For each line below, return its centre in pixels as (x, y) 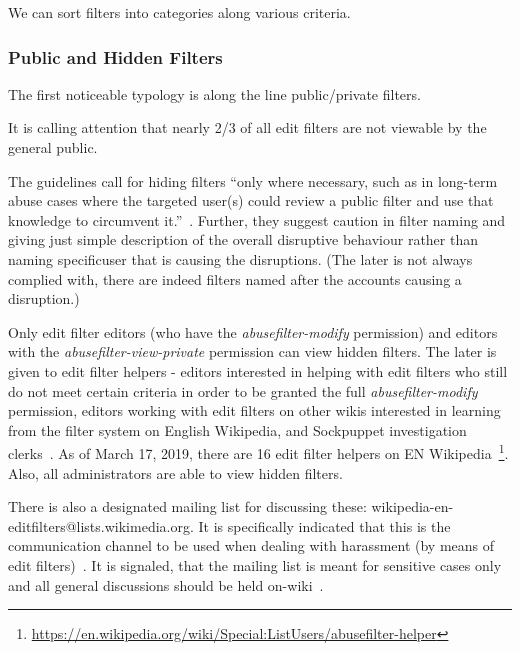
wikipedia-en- (412, 506)
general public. (53, 147)
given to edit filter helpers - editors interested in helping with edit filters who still (258, 370)
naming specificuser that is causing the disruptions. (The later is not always (240, 258)
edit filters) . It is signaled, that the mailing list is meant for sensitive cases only (255, 564)
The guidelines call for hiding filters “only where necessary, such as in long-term (253, 180)
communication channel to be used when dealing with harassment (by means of (251, 545)
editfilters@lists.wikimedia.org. (101, 525)
